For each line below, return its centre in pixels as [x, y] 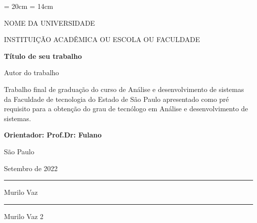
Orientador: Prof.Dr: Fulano [53, 135]
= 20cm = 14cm [29, 6]
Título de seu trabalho [43, 56]
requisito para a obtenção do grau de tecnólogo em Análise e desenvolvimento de [126, 109]
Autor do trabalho [32, 72]
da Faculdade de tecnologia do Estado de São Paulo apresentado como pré [117, 99]
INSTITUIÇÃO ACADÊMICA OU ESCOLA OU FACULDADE [102, 39]
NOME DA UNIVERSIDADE [50, 22]
